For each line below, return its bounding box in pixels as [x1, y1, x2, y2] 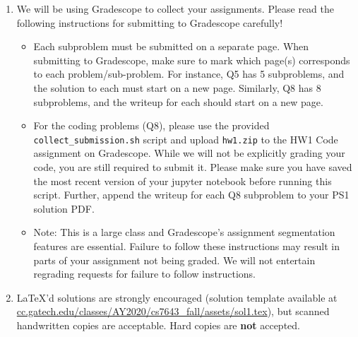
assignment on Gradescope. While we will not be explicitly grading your [33, 146, 345, 160]
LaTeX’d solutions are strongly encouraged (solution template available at [16, 290, 338, 305]
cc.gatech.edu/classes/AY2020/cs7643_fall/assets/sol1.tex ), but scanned [16, 304, 330, 319]
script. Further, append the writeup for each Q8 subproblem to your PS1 [33, 187, 350, 202]
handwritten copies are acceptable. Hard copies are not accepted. [16, 317, 300, 332]
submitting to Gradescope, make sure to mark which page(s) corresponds [33, 52, 350, 67]
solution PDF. [33, 201, 95, 215]
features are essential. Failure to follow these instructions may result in [33, 238, 340, 253]
